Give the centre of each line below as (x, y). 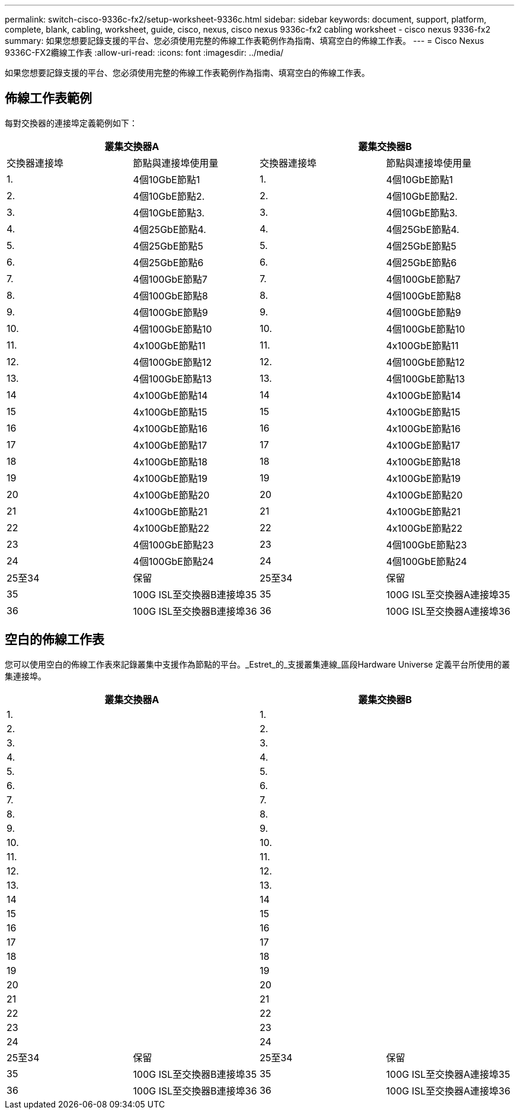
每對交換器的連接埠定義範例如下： (71, 123)
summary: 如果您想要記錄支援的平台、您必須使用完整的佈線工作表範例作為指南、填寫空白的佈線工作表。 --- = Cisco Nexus (244, 41)
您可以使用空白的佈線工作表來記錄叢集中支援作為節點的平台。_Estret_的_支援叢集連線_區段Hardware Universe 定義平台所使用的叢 (257, 664)
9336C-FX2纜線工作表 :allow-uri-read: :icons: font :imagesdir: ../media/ (144, 52)
